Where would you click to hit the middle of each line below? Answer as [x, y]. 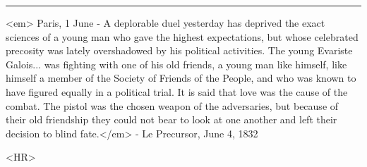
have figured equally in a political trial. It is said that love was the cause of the [177, 91]
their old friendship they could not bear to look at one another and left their [172, 119]
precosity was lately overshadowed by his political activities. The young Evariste [179, 50]
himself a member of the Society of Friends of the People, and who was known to [181, 78]
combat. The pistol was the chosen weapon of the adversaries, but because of [172, 105]
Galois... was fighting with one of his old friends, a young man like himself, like [176, 64]
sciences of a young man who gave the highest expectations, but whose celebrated [182, 36]
